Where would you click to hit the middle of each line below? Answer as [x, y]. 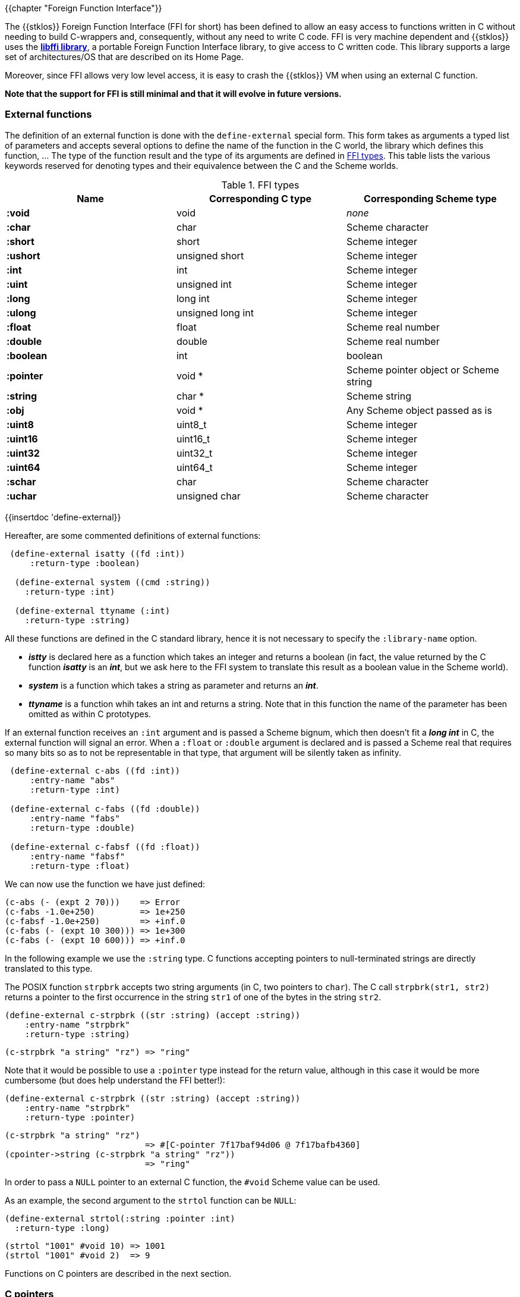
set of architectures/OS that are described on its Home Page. [124, 57]
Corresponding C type [260, 198]
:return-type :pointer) [80, 1117]
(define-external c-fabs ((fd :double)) [105, 808]
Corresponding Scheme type [430, 198]
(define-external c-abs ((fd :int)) [95, 770]
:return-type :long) [62, 1228]
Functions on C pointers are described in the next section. [118, 1273]
